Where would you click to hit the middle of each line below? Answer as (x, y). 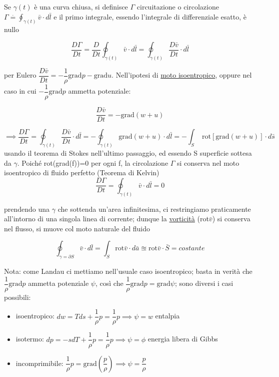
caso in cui (20, 91)
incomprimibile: (39, 363)
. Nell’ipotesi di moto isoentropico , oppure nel (182, 75)
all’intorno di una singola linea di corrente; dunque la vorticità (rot (106, 219)
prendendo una (27, 209)
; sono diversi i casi (204, 283)
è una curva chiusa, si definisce (81, 7)
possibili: (17, 297)
